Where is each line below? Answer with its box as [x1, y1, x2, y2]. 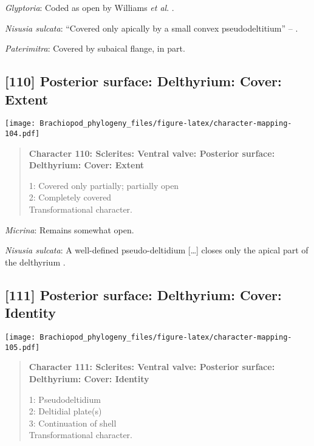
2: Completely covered [29, 191, 112, 204]
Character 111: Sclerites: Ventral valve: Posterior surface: [29, 360, 275, 373]
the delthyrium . [5, 255, 66, 268]
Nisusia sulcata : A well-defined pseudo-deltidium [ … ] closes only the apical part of [5, 244, 309, 256]
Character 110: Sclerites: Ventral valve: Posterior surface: [29, 146, 275, 159]
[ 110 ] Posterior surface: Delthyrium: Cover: [5, 72, 282, 91]
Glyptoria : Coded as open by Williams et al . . [5, 1, 174, 13]
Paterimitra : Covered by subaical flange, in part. [5, 42, 185, 55]
